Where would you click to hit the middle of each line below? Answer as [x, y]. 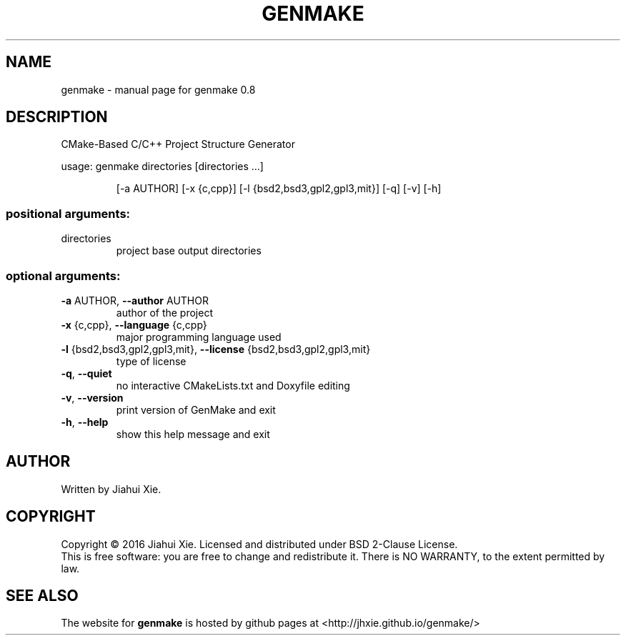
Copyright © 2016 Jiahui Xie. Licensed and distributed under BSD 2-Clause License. [259, 544]
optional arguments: [63, 275]
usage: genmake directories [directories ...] [162, 167]
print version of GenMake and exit [196, 409]
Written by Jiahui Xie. [111, 489]
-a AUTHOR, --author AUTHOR [135, 300]
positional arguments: [68, 213]
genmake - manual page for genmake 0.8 [158, 89]
